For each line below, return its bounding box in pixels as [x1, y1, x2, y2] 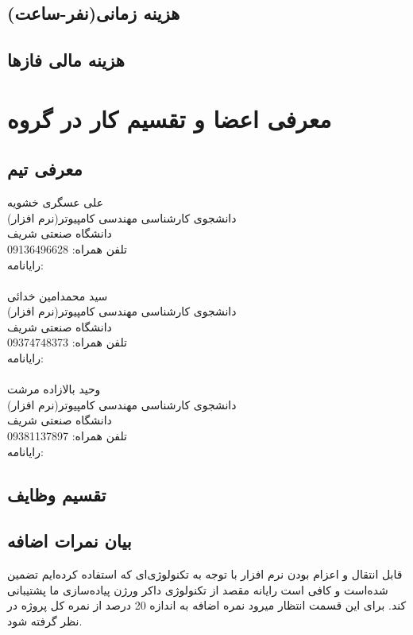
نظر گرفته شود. [7, 613, 83, 629]
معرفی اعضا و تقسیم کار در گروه [7, 102, 332, 134]
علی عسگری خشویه [7, 194, 104, 211]
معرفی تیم [7, 157, 83, 181]
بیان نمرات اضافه [7, 529, 132, 553]
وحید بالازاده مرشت [7, 381, 101, 397]
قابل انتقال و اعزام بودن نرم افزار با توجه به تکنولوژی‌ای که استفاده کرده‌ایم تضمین [7, 566, 403, 583]
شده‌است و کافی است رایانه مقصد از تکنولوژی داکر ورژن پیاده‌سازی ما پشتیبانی [7, 581, 388, 598]
